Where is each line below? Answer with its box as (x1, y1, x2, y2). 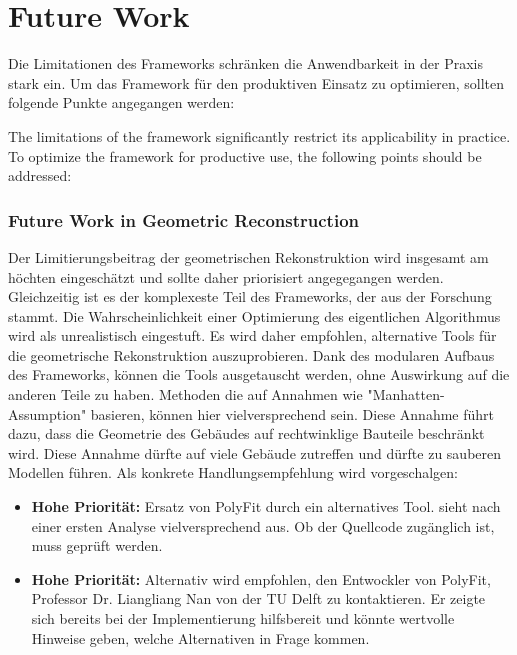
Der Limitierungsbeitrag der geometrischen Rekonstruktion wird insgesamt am (8, 246, 489, 267)
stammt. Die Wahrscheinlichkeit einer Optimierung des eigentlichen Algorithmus (8, 305, 501, 326)
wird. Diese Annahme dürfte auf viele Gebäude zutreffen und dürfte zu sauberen (8, 442, 502, 463)
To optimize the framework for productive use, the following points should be (8, 145, 482, 166)
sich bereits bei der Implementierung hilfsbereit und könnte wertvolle (31, 608, 455, 628)
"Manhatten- (367, 384, 445, 405)
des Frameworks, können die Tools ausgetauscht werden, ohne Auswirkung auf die (8, 364, 510, 385)
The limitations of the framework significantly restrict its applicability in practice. (8, 125, 511, 146)
